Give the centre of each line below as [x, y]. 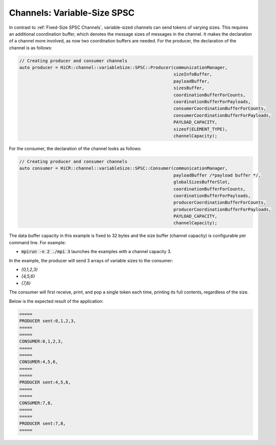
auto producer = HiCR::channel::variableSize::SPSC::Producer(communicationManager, [123, 68]
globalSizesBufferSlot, [202, 182]
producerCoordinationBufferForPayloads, [222, 209]
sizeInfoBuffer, [193, 74]
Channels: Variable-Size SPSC [72, 13]
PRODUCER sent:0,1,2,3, [48, 321]
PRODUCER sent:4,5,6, [45, 382]
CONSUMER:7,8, [36, 403]
